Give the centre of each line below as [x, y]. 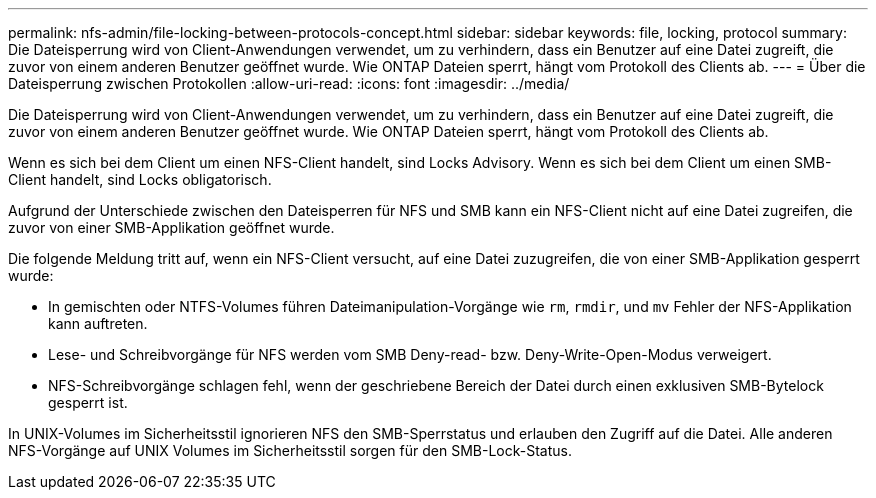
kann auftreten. [98, 323]
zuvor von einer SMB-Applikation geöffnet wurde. [171, 227]
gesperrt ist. [88, 402]
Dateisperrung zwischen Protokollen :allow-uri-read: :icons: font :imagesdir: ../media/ [289, 83]
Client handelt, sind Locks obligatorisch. [140, 179]
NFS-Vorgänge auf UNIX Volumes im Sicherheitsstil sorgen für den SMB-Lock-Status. [290, 450]
